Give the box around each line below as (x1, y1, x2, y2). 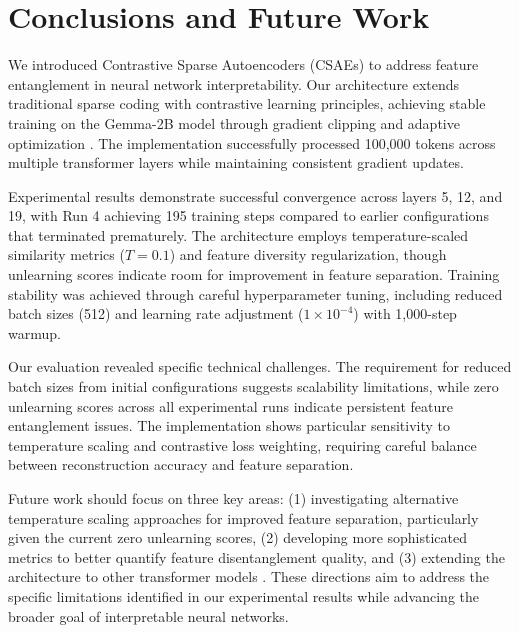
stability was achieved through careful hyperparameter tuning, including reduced (8, 283, 503, 304)
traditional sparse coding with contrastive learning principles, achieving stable (8, 93, 486, 114)
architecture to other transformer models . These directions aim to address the (8, 566, 490, 587)
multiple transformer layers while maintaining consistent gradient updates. (8, 152, 464, 173)
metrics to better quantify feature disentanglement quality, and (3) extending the (8, 546, 505, 567)
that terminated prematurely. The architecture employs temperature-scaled (8, 224, 469, 245)
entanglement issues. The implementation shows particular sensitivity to (8, 415, 450, 436)
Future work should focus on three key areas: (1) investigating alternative (8, 488, 459, 508)
